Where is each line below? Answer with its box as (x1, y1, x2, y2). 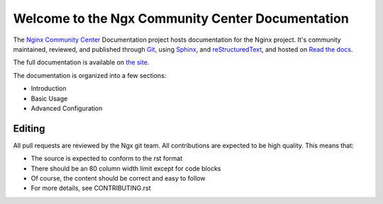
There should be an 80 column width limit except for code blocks (30, 164, 221, 173)
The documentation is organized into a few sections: (13, 71, 167, 79)
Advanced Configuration (30, 103, 103, 113)
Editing (13, 123, 45, 135)
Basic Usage (30, 94, 68, 103)
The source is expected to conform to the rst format (30, 154, 183, 163)
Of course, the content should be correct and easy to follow (30, 174, 206, 182)
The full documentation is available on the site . (13, 58, 150, 67)
